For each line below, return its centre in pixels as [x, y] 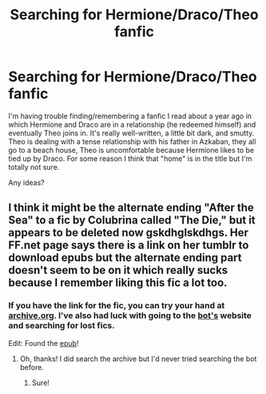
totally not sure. [34, 167]
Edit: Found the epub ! [44, 343]
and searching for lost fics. [62, 326]
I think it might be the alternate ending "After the [131, 208]
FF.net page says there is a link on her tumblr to [129, 245]
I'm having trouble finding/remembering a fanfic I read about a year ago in [130, 116]
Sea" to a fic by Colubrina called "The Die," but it [132, 221]
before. [32, 367]
